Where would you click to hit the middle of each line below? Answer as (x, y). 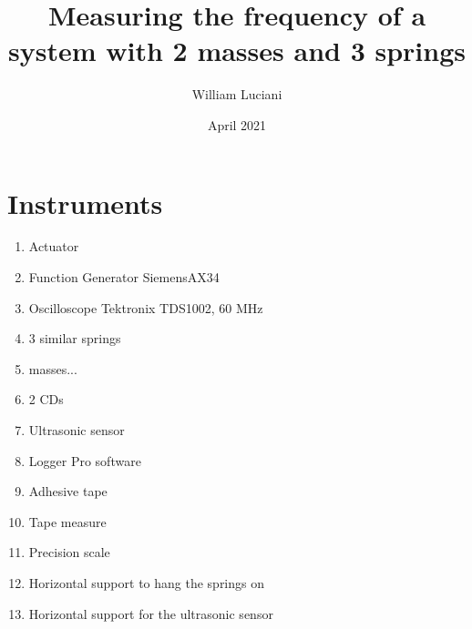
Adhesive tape (68, 491)
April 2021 (237, 124)
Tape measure (67, 521)
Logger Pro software (85, 460)
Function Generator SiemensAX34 (124, 277)
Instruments (85, 203)
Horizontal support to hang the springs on (147, 582)
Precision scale (69, 552)
